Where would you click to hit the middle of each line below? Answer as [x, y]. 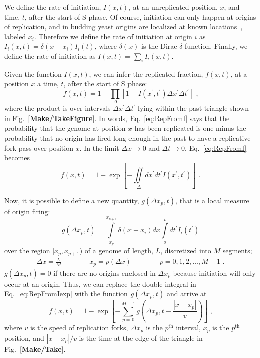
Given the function [33, 74]
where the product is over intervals [57, 108]
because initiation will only [214, 272]
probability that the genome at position [65, 128]
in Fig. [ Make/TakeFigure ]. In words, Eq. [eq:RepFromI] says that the [117, 118]
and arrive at [187, 293]
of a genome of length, [119, 250]
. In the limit [99, 147]
